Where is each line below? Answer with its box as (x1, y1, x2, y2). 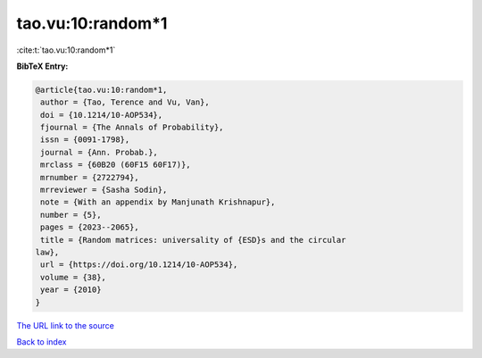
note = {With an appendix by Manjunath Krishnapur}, (40, 197, 276, 207)
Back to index (16, 336, 67, 347)
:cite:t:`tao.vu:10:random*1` (16, 45, 116, 55)
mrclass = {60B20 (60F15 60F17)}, (40, 160, 191, 170)
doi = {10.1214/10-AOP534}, (40, 110, 163, 120)
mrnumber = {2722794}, (40, 172, 140, 182)
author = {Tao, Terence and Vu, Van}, (40, 97, 210, 107)
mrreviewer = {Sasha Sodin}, (40, 185, 168, 196)
